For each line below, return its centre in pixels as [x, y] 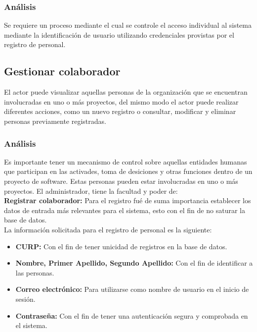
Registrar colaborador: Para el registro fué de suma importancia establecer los [128, 200]
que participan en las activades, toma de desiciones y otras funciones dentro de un [128, 171]
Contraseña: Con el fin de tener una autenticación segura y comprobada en [132, 315]
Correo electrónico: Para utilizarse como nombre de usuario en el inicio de [132, 289]
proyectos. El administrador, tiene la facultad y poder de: [91, 191]
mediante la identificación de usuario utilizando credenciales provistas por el [119, 34]
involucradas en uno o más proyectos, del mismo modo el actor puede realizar [121, 101]
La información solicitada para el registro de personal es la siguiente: [108, 229]
